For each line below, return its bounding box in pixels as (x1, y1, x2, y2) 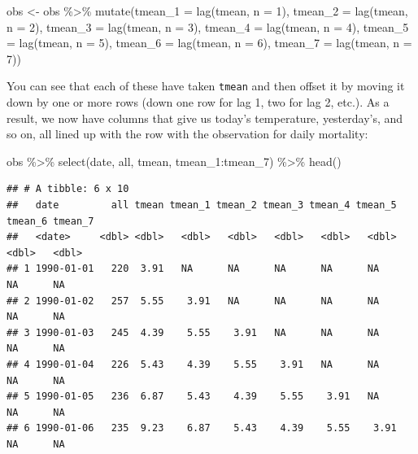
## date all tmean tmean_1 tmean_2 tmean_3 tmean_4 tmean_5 (7, 199, 397, 211)
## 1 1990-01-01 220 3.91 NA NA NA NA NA (7, 263, 380, 275)
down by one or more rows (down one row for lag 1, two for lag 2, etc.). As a (7, 94, 390, 111)
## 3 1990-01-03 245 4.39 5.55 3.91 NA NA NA (7, 326, 380, 338)
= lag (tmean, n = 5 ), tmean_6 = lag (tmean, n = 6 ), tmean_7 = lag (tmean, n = (7, 34, 412, 51)
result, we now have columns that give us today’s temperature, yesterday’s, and (7, 109, 403, 126)
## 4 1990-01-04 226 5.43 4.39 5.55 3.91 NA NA (7, 358, 380, 370)
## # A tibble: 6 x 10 (7, 183, 129, 195)
